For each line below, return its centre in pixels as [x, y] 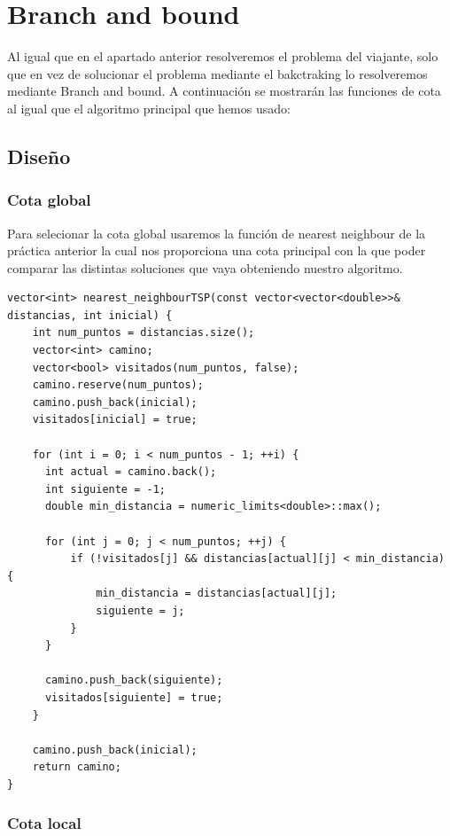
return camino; [77, 767]
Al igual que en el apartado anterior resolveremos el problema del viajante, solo [223, 56]
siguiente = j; [140, 610]
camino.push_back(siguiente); [134, 680]
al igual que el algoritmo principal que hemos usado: [149, 108]
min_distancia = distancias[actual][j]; [217, 594]
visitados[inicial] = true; [115, 420]
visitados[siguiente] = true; [134, 697]
